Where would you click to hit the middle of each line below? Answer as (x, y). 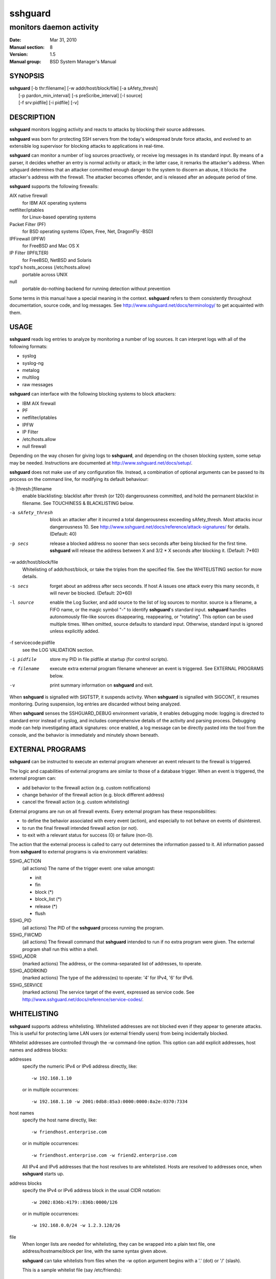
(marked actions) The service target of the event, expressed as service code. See (108, 992)
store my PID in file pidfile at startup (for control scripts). (109, 659)
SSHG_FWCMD (26, 935)
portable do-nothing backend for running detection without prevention (96, 289)
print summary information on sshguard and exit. (101, 685)
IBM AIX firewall (39, 403)
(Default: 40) (63, 534)
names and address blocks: (38, 1050)
